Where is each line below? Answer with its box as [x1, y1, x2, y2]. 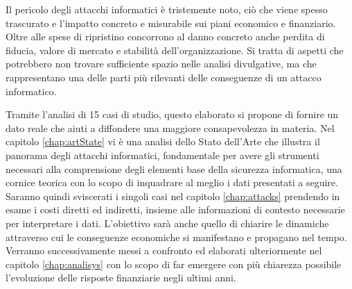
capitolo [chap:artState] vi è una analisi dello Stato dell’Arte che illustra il [6, 134, 320, 149]
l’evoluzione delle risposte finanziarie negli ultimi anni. [6, 270, 236, 285]
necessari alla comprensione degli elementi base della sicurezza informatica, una [6, 161, 342, 176]
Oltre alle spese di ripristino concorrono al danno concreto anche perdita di [6, 29, 325, 44]
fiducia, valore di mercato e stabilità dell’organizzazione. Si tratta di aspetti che [6, 42, 344, 57]
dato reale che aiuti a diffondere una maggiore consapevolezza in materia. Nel [6, 120, 335, 135]
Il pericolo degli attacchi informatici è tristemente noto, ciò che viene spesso [6, 2, 328, 16]
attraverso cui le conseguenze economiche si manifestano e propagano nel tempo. [6, 229, 347, 244]
